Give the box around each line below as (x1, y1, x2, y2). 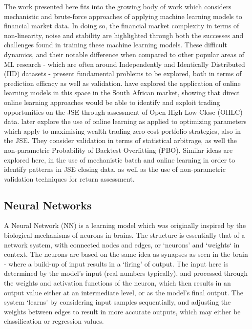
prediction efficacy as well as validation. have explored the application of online (4, 78, 241, 88)
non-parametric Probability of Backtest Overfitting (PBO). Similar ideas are (4, 144, 233, 155)
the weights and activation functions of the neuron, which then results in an (4, 278, 231, 288)
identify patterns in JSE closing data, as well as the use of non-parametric (4, 164, 226, 174)
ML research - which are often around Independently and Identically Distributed (4, 59, 245, 69)
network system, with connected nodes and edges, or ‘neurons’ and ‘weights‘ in (4, 239, 240, 249)
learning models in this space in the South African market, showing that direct (4, 87, 240, 98)
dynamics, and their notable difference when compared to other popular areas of (4, 49, 244, 59)
